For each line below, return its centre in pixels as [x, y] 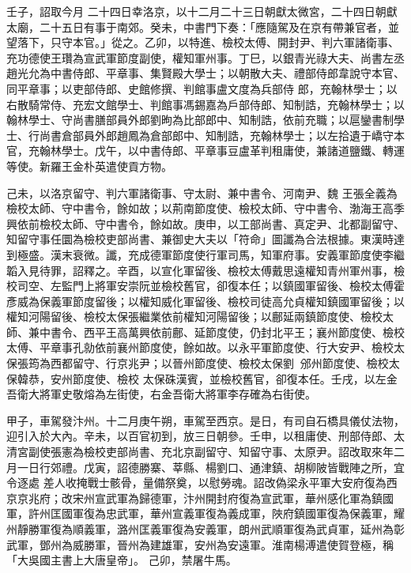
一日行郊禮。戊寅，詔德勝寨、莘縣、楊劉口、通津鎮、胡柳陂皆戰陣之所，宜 [211, 467]
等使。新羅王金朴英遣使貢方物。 [89, 166]
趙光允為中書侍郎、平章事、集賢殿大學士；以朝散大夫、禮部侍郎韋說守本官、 [205, 73]
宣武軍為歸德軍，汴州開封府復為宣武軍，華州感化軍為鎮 [238, 498]
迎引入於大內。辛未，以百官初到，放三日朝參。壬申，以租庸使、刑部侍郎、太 [205, 436]
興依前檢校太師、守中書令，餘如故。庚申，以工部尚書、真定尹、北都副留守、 [205, 223]
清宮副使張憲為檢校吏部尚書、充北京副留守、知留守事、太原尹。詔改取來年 [200, 452]
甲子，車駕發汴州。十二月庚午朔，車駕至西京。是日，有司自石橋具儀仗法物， [205, 420]
